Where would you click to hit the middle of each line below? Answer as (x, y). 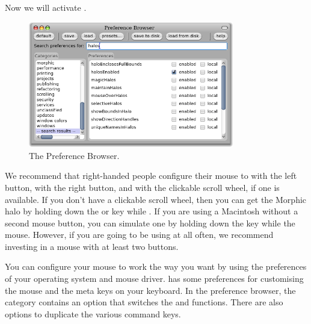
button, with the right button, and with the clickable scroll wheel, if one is (142, 187)
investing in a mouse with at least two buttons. (92, 246)
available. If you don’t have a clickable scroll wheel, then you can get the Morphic (156, 199)
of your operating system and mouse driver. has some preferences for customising (154, 279)
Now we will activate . (46, 7)
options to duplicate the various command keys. (93, 313)
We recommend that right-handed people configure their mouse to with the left (151, 176)
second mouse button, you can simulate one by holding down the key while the (150, 223)
